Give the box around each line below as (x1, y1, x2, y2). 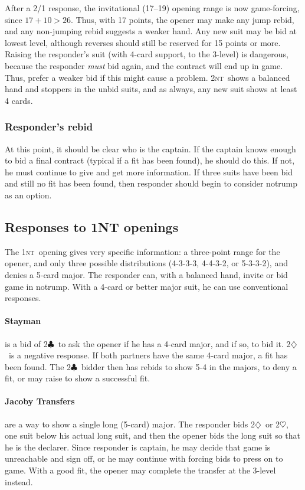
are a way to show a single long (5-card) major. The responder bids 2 (5, 417, 255, 430)
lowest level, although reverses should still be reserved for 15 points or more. (5, 36, 281, 48)
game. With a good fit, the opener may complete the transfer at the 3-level (5, 464, 276, 476)
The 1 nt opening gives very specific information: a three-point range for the (5, 245, 280, 257)
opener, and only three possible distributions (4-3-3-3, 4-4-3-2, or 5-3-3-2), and (5, 257, 288, 269)
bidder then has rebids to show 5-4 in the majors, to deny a (81, 360, 297, 373)
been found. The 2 (5, 360, 71, 373)
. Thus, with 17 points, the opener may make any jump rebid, (71, 13, 294, 25)
